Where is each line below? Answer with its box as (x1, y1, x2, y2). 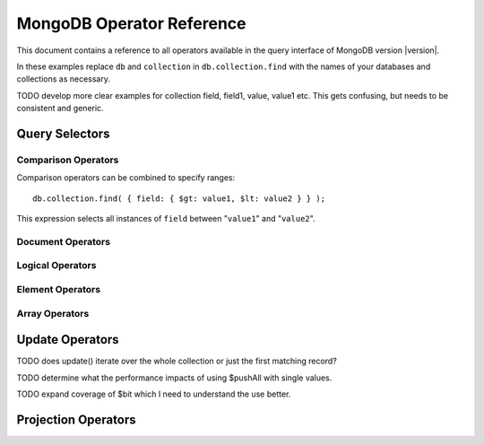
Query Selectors (16, 126, 110, 141)
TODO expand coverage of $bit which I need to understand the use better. (16, 388, 291, 399)
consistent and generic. (16, 103, 104, 114)
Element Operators (16, 283, 101, 295)
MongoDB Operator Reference (16, 13, 246, 33)
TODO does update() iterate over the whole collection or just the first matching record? (16, 355, 338, 367)
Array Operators (16, 307, 90, 319)
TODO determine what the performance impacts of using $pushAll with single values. (16, 372, 333, 383)
